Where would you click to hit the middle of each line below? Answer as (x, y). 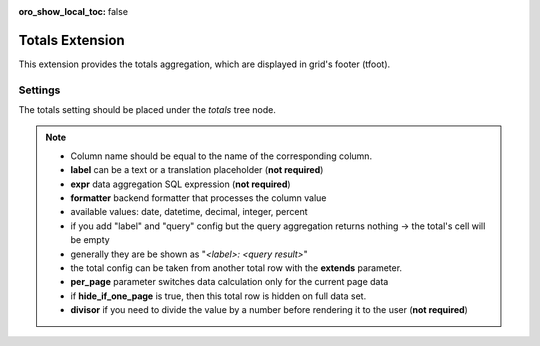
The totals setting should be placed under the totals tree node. (147, 110)
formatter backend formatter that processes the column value (198, 198)
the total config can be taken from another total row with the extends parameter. (236, 267)
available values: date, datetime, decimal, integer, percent (189, 212)
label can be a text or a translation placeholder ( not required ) (197, 170)
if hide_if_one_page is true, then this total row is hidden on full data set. (218, 296)
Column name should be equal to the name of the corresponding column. (221, 156)
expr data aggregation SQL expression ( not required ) (180, 184)
